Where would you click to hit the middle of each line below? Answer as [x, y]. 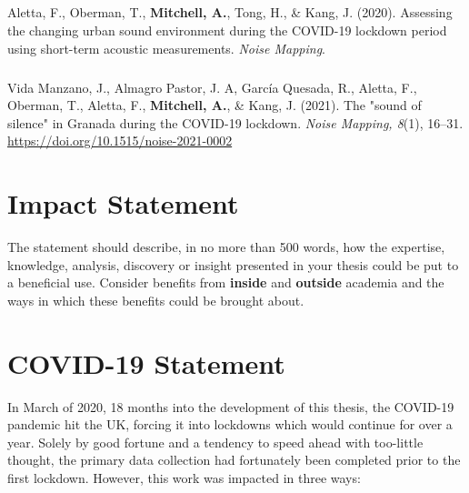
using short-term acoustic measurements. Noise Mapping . [166, 48]
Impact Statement [123, 203]
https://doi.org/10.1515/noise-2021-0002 [120, 141]
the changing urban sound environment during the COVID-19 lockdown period [227, 30]
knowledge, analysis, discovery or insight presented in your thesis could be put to [233, 264]
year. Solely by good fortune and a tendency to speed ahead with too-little [215, 442]
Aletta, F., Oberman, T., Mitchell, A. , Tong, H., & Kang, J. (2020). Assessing [230, 12]
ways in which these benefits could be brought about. [156, 300]
